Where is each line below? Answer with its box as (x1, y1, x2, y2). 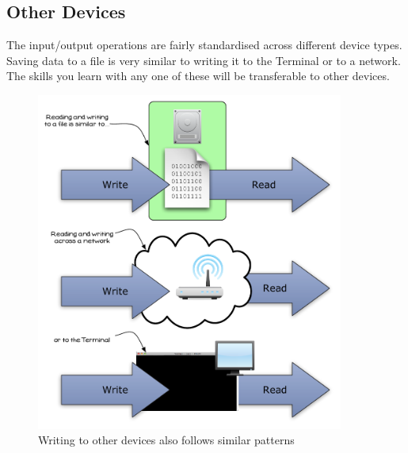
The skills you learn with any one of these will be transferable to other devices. (6, 67, 390, 84)
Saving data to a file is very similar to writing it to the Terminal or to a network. (6, 52, 401, 68)
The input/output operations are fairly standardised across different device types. (6, 36, 402, 53)
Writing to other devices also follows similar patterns (38, 432, 295, 448)
